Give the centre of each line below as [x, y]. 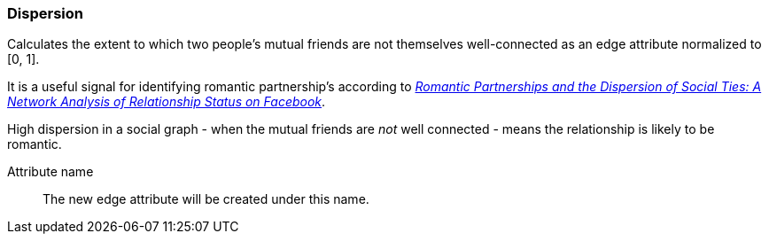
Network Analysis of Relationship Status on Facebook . [167, 102]
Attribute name [50, 172]
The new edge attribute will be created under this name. [206, 199]
